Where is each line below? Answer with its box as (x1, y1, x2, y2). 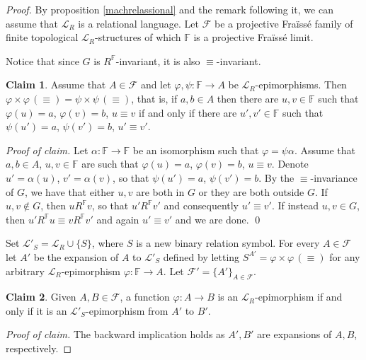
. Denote (271, 156, 309, 171)
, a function (120, 289, 170, 304)
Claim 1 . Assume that (6, 77, 106, 92)
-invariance (310, 170, 358, 185)
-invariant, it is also (115, 53, 200, 68)
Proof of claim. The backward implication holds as (6, 327, 225, 342)
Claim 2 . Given (6, 289, 76, 304)
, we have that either (24, 184, 115, 199)
